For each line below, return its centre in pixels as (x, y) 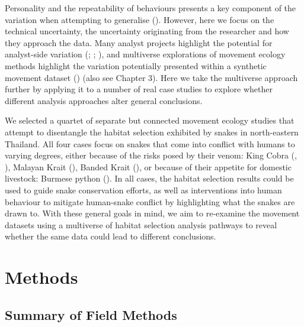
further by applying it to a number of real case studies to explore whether (139, 89)
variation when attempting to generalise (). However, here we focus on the (140, 19)
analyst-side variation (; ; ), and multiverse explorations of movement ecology (145, 54)
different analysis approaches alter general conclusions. (104, 100)
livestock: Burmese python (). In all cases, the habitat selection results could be (149, 178)
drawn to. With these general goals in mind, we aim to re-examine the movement (152, 213)
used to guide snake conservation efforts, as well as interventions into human (143, 190)
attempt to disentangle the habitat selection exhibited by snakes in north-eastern (152, 132)
